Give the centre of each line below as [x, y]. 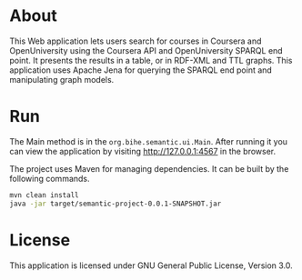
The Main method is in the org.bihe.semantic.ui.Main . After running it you [149, 141]
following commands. [50, 178]
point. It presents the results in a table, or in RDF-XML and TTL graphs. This [151, 60]
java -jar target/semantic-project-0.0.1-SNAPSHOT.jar [116, 204]
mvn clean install [44, 195]
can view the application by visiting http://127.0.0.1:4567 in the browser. [143, 151]
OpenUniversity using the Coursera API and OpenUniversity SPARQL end [146, 50]
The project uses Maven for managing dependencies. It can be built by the [149, 168]
